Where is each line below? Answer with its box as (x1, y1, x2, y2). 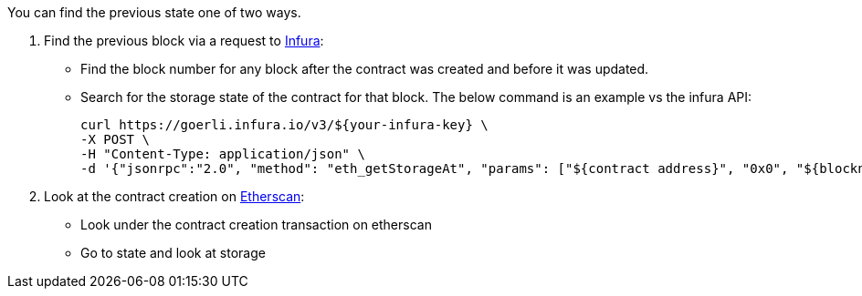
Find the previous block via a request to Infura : (44, 33, 324, 48)
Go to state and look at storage (80, 245, 266, 260)
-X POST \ (80, 132, 150, 147)
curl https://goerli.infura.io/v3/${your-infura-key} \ (80, 117, 489, 132)
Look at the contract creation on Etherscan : (44, 189, 305, 204)
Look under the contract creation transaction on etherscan (80, 217, 432, 232)
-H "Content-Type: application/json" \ (80, 147, 365, 161)
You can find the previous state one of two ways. (7, 5, 301, 20)
